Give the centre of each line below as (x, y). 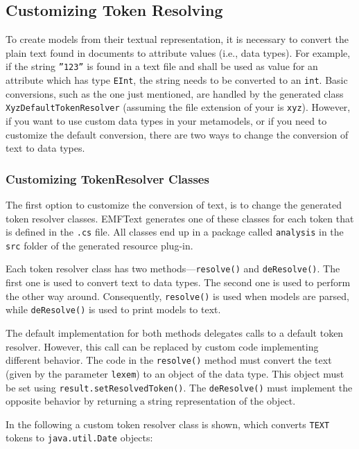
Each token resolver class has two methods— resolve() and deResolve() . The (173, 268)
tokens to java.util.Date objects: (79, 438)
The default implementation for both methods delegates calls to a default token (175, 333)
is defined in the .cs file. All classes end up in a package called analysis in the (175, 232)
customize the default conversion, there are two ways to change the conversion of (177, 134)
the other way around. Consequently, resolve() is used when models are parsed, (177, 296)
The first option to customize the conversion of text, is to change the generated (174, 204)
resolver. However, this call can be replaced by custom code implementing (162, 346)
